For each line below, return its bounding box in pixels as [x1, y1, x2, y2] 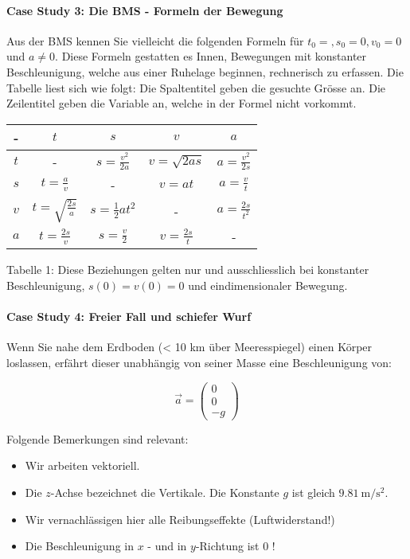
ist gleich [291, 483, 335, 500]
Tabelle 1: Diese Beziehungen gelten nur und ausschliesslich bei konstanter [6, 261, 369, 278]
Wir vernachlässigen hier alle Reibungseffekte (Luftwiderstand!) [25, 510, 335, 527]
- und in [147, 537, 187, 554]
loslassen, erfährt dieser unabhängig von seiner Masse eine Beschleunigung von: [6, 354, 392, 370]
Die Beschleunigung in [25, 537, 134, 554]
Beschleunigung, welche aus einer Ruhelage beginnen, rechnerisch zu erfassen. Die [6, 63, 404, 80]
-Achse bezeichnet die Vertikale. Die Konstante [50, 483, 279, 500]
